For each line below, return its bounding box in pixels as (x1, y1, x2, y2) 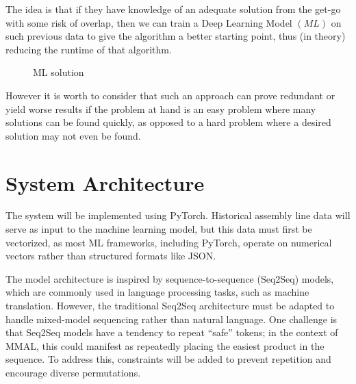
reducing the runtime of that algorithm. (5, 42, 172, 56)
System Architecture (5, 168, 205, 196)
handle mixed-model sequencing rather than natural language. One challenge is (5, 311, 338, 326)
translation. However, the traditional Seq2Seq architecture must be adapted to (5, 298, 335, 313)
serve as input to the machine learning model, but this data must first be (5, 222, 312, 236)
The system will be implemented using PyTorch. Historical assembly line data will (5, 208, 351, 222)
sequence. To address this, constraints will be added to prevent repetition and (5, 352, 331, 366)
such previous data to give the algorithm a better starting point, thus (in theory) (5, 29, 346, 43)
